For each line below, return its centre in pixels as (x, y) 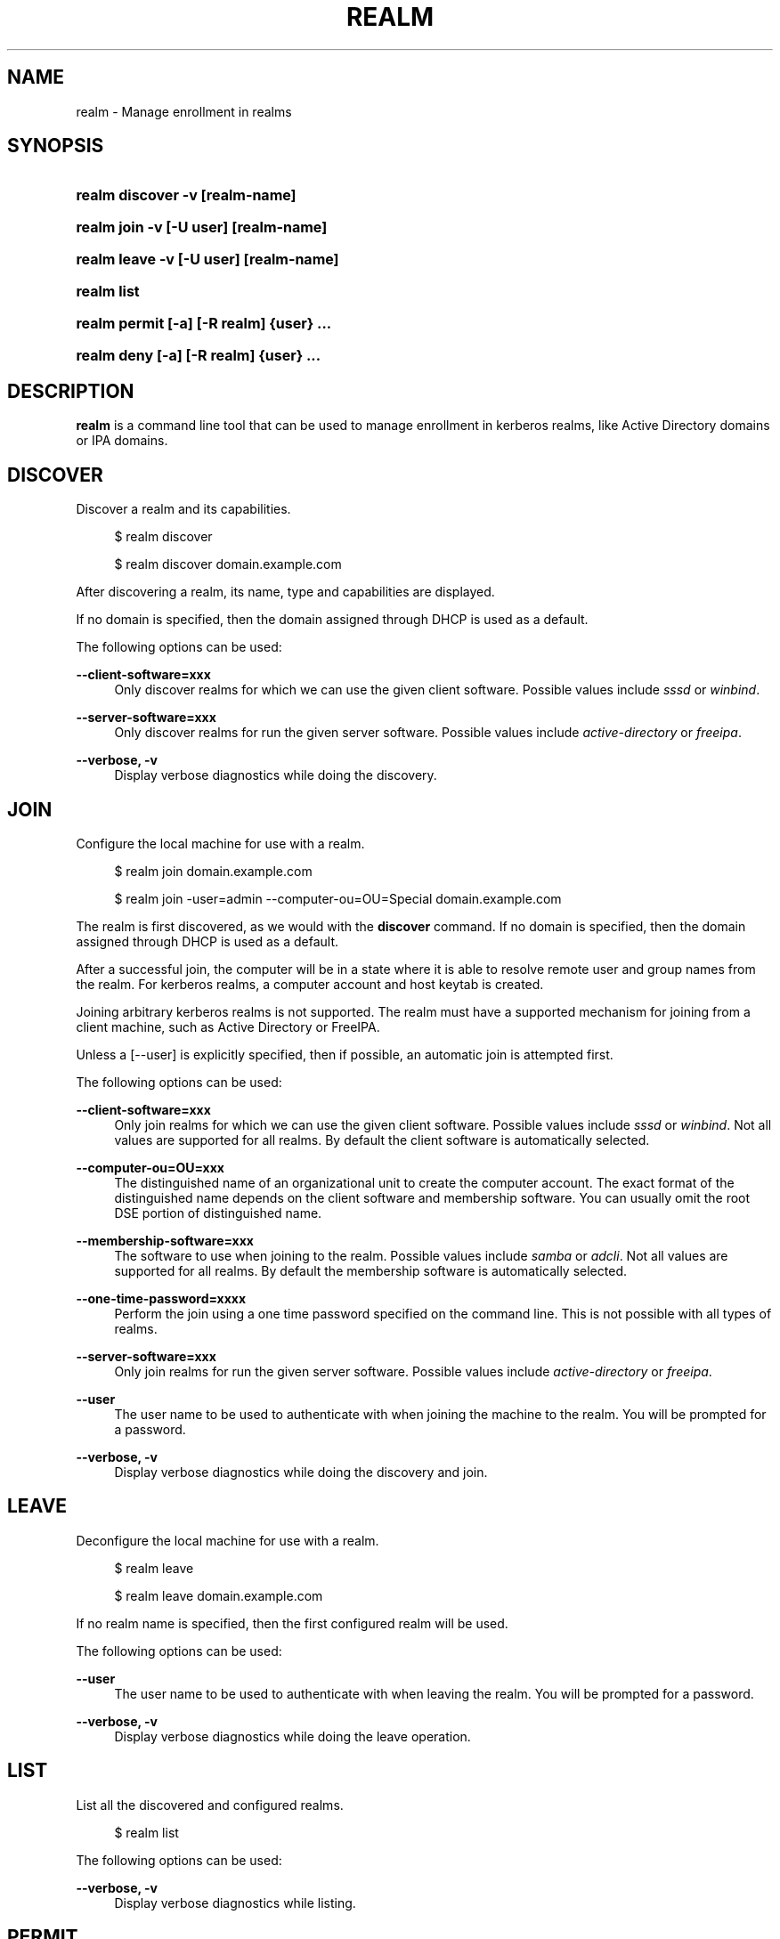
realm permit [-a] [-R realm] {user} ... (204, 324)
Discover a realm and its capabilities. (183, 509)
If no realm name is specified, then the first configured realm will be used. (292, 1623)
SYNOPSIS (56, 146)
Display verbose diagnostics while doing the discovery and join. (301, 1472)
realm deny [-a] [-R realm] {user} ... (199, 356)
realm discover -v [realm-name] (186, 195)
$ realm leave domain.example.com (219, 1595)
